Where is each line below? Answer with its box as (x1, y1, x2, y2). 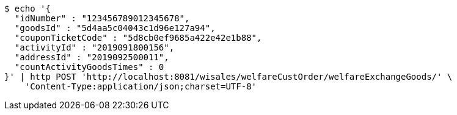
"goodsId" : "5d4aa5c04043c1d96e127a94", (14, 23, 216, 33)
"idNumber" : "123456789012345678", (14, 13, 190, 23)
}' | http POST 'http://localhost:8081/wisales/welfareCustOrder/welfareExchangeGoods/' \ (4, 72, 453, 82)
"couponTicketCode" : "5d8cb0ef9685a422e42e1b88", (14, 33, 262, 43)
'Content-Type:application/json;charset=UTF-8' (24, 82, 257, 91)
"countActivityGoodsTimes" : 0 (14, 62, 164, 72)
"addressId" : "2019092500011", (14, 52, 169, 62)
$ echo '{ (4, 4, 51, 13)
